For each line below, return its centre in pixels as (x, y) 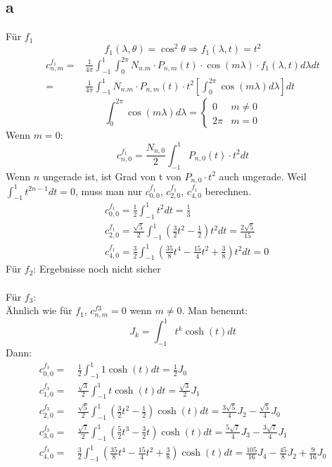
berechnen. (228, 191)
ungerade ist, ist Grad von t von (112, 176)
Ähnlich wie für (39, 310)
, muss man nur (108, 191)
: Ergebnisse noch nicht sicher (97, 269)
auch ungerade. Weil (263, 176)
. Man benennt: (215, 310)
